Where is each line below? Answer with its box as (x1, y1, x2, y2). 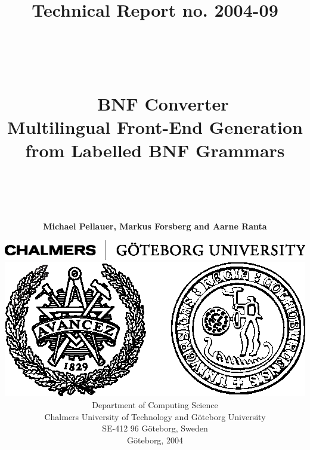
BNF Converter (97, 91, 229, 115)
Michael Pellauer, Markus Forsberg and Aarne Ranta (43, 219, 267, 232)
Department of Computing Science (92, 399, 218, 411)
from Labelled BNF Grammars (25, 138, 285, 163)
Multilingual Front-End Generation (7, 115, 303, 139)
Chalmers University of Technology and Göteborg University (44, 410, 266, 423)
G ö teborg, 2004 (127, 433, 183, 446)
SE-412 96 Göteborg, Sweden (102, 422, 208, 434)
